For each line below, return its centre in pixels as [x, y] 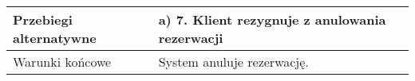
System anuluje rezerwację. [233, 62]
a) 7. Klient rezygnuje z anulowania [272, 19]
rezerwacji [191, 38]
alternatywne [55, 38]
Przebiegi [43, 19]
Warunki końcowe [62, 62]
